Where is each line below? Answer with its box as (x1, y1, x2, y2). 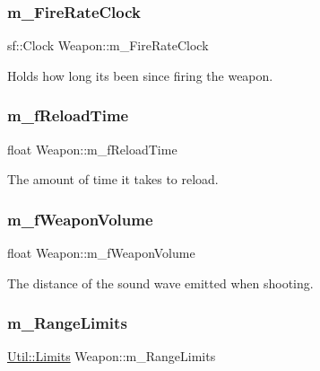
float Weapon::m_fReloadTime (7, 139, 177, 158)
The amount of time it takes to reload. (7, 170, 219, 189)
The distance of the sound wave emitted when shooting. (7, 273, 314, 292)
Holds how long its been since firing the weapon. (7, 66, 273, 84)
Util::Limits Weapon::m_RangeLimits (7, 347, 216, 366)
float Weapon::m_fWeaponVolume (7, 243, 195, 262)
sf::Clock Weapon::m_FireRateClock (7, 36, 209, 55)
